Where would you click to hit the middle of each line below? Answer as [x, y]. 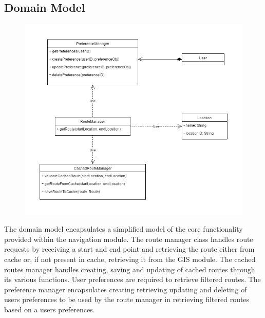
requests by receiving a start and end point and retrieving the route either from [129, 249]
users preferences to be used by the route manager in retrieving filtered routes [127, 299]
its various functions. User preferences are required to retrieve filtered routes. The [132, 279]
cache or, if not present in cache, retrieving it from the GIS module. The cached [130, 259]
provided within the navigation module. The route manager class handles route [129, 239]
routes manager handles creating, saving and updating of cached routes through [130, 269]
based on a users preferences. [50, 310]
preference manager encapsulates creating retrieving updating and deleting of [126, 289]
